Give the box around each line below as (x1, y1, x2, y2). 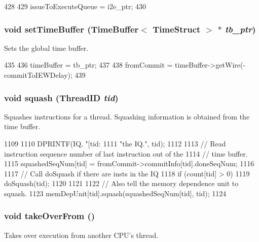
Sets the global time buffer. (4, 42, 89, 53)
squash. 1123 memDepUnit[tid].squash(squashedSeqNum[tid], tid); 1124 (4, 188, 227, 198)
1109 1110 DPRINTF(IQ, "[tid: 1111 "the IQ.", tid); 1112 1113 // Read (4, 138, 226, 148)
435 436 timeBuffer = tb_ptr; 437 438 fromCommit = (4, 59, 173, 70)
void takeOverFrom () (4, 209, 95, 222)
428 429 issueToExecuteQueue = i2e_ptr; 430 (4, 1, 146, 11)
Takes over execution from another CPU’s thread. (4, 229, 159, 240)
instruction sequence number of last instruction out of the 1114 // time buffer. (4, 148, 248, 159)
